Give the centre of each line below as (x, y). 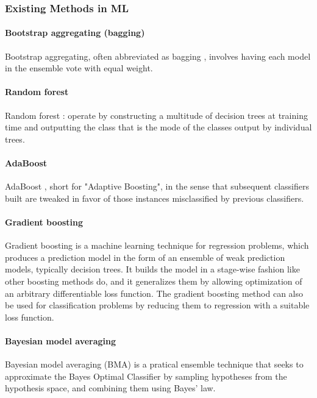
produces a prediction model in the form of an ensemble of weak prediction (145, 257)
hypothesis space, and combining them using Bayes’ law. (110, 388)
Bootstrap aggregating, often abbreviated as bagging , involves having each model (158, 56)
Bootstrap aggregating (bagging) (75, 33)
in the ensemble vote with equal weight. (79, 68)
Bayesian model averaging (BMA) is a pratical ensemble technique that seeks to (154, 364)
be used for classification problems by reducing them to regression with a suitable (157, 305)
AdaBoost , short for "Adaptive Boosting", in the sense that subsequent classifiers (157, 186)
